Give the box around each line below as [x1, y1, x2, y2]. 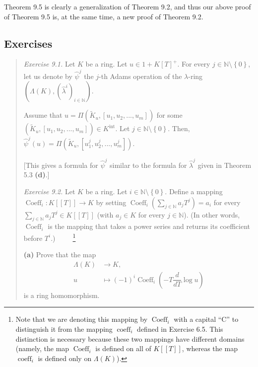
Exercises [4, 35, 53, 51]
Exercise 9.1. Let [23, 59, 75, 69]
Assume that [23, 110, 63, 120]
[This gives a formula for [23, 159, 98, 170]
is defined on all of [95, 343, 151, 354]
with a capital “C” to [174, 314, 239, 324]
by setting [96, 197, 127, 207]
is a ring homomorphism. [23, 290, 100, 300]
